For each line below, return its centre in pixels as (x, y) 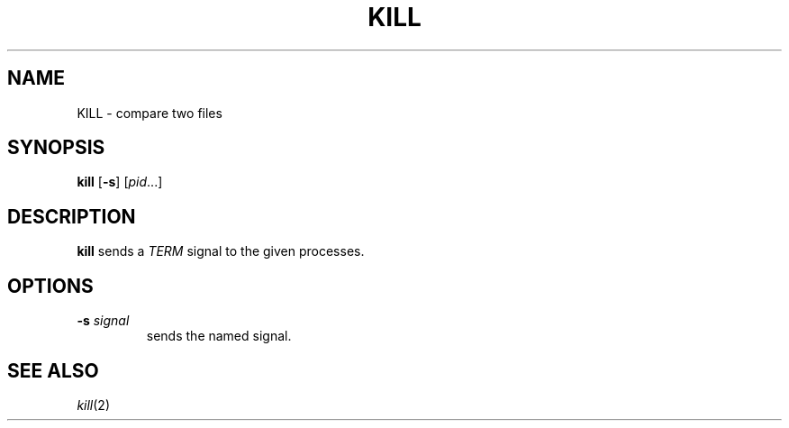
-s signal (103, 321)
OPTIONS (50, 286)
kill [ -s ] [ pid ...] (120, 182)
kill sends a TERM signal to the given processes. (221, 251)
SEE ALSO (53, 370)
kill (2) (94, 405)
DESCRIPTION (72, 216)
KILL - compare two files (150, 113)
